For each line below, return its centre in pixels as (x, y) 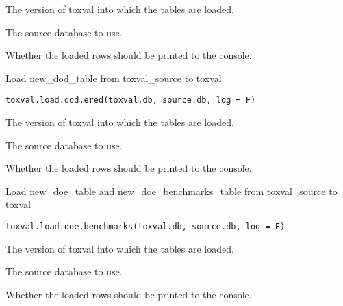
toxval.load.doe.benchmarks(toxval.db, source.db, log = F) (145, 227)
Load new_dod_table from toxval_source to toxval (114, 78)
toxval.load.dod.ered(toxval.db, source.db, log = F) (131, 100)
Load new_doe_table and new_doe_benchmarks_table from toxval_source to (171, 191)
